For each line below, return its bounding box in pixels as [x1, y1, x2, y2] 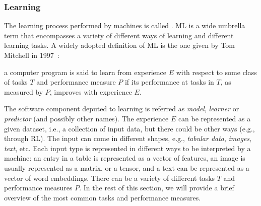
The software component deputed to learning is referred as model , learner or [4, 103, 239, 114]
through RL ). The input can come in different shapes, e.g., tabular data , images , [4, 133, 251, 144]
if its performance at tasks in [124, 77, 214, 87]
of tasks [4, 77, 28, 87]
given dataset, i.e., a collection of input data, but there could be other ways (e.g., [4, 123, 255, 133]
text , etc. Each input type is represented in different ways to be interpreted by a [4, 143, 251, 153]
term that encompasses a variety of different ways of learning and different [4, 30, 234, 40]
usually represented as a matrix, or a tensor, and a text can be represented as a [4, 162, 249, 173]
